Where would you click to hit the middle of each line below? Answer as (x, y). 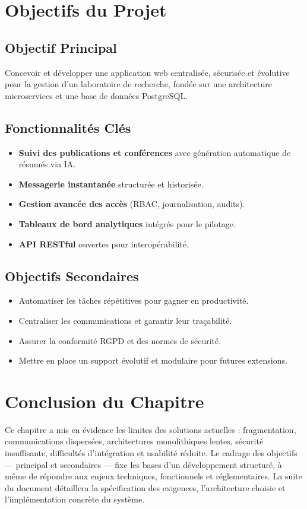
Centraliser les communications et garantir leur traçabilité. (125, 320)
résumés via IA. (47, 164)
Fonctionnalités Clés (68, 127)
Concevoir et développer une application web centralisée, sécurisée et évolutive (147, 72)
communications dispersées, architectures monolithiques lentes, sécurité (134, 441)
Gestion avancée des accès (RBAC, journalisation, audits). (132, 204)
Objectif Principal (61, 47)
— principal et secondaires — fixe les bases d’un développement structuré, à (143, 464)
